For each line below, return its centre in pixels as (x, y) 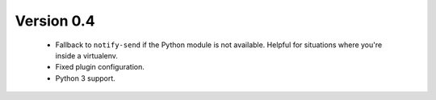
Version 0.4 (55, 21)
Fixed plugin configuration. (100, 67)
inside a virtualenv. (87, 55)
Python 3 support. (86, 78)
